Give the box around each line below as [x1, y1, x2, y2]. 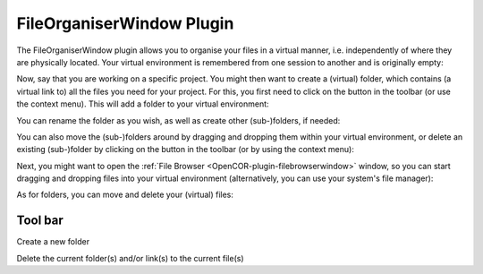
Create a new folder [16, 236, 89, 247]
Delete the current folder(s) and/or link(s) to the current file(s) [16, 253, 245, 263]
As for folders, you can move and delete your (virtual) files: [16, 189, 234, 201]
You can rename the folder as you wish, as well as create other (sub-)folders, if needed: [16, 115, 341, 125]
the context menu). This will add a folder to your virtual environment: [16, 98, 269, 109]
